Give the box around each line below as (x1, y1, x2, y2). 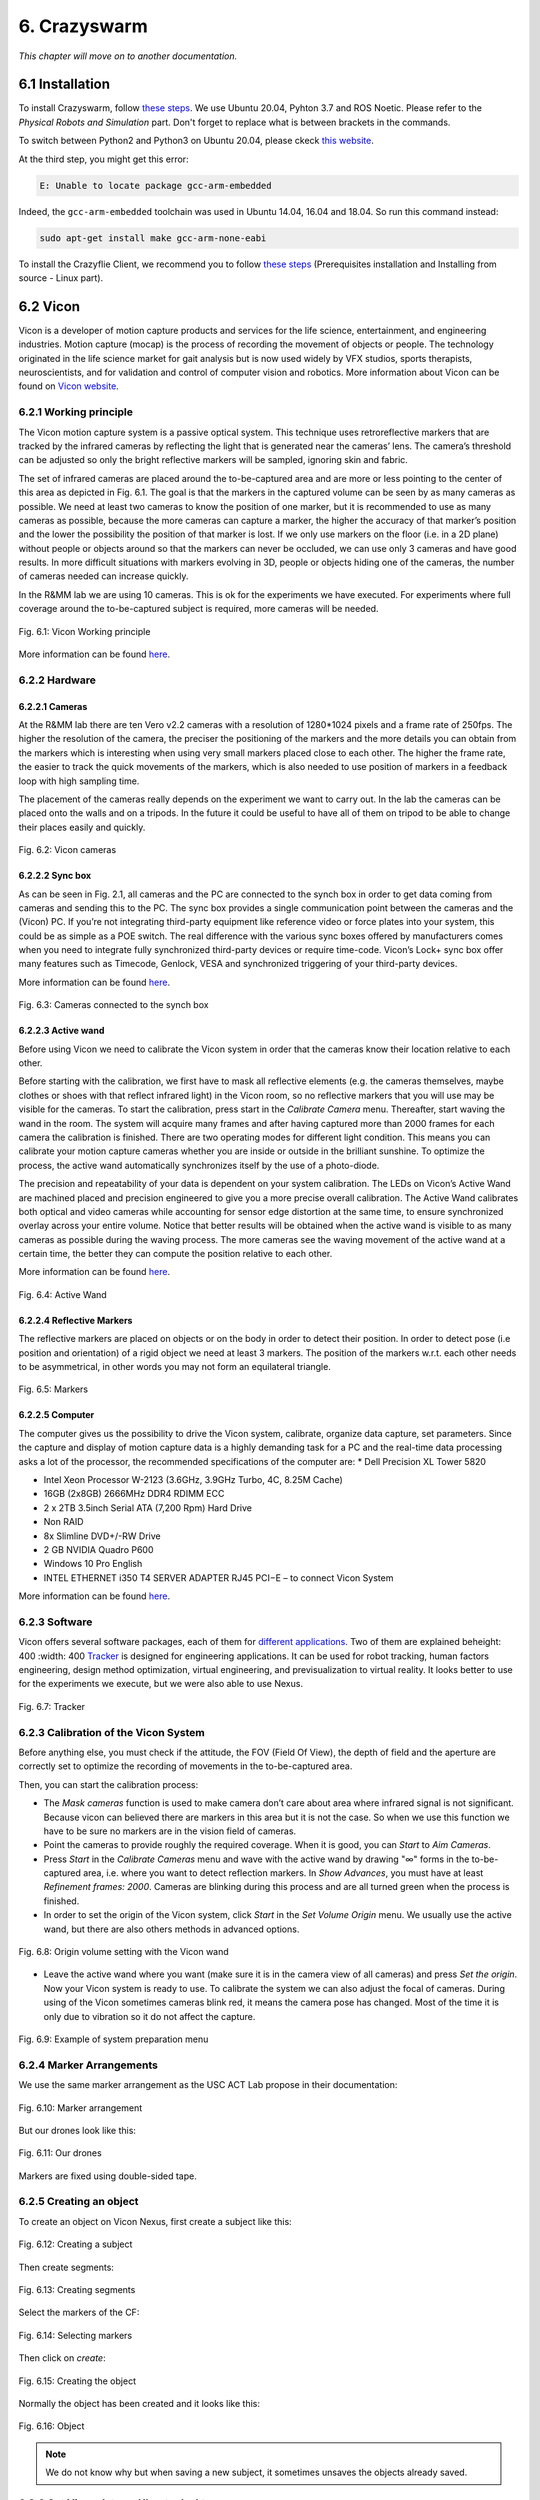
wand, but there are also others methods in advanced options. (43, 1923, 300, 1935)
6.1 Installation (18, 76, 110, 93)
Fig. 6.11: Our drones (18, 2147, 102, 2159)
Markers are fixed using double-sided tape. (18, 2170, 197, 2182)
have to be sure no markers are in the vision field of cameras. (43, 1825, 297, 1837)
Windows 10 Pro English (43, 1558, 143, 1570)
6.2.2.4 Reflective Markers (18, 1314, 133, 1326)
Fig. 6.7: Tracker (18, 1700, 85, 1712)
